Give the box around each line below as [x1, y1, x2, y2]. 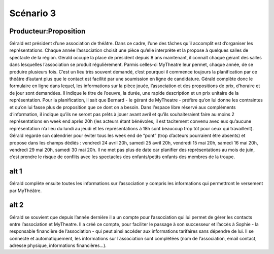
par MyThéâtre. [9, 188, 42, 194]
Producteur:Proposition [9, 27, 86, 35]
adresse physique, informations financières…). [9, 242, 107, 248]
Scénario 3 [9, 8, 56, 19]
